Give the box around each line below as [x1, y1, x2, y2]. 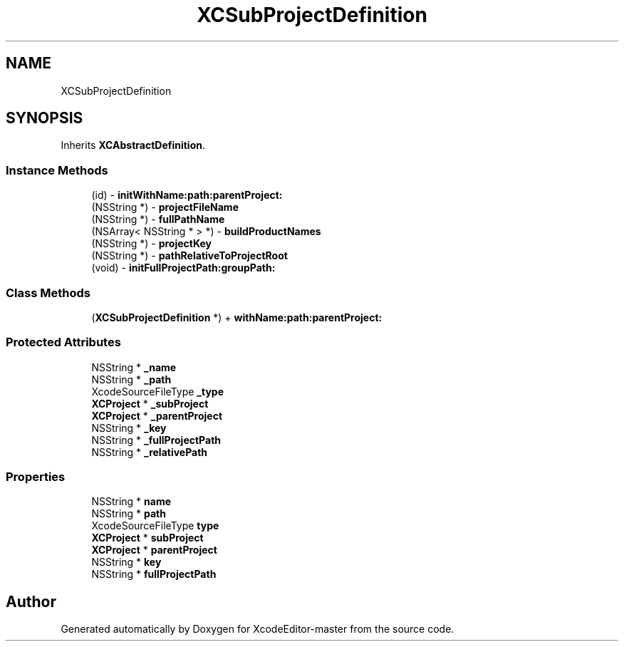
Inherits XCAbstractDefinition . [61, 139, 206, 152]
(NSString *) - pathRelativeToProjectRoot [91, 249, 288, 262]
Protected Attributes [6, 335, 121, 350]
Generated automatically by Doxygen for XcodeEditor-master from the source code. [61, 623, 454, 636]
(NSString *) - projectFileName [91, 201, 239, 214]
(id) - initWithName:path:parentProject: [91, 189, 283, 202]
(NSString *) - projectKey [91, 237, 212, 250]
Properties [6, 470, 66, 485]
